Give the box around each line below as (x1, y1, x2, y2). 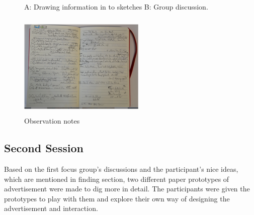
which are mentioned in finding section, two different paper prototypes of (4, 173, 229, 184)
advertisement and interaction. (4, 203, 98, 213)
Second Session (4, 140, 83, 156)
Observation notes (24, 116, 80, 126)
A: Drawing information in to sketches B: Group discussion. (24, 2, 208, 12)
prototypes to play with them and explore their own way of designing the (4, 193, 230, 203)
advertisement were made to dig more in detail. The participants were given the (4, 183, 250, 194)
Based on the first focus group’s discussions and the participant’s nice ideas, (4, 163, 238, 174)
